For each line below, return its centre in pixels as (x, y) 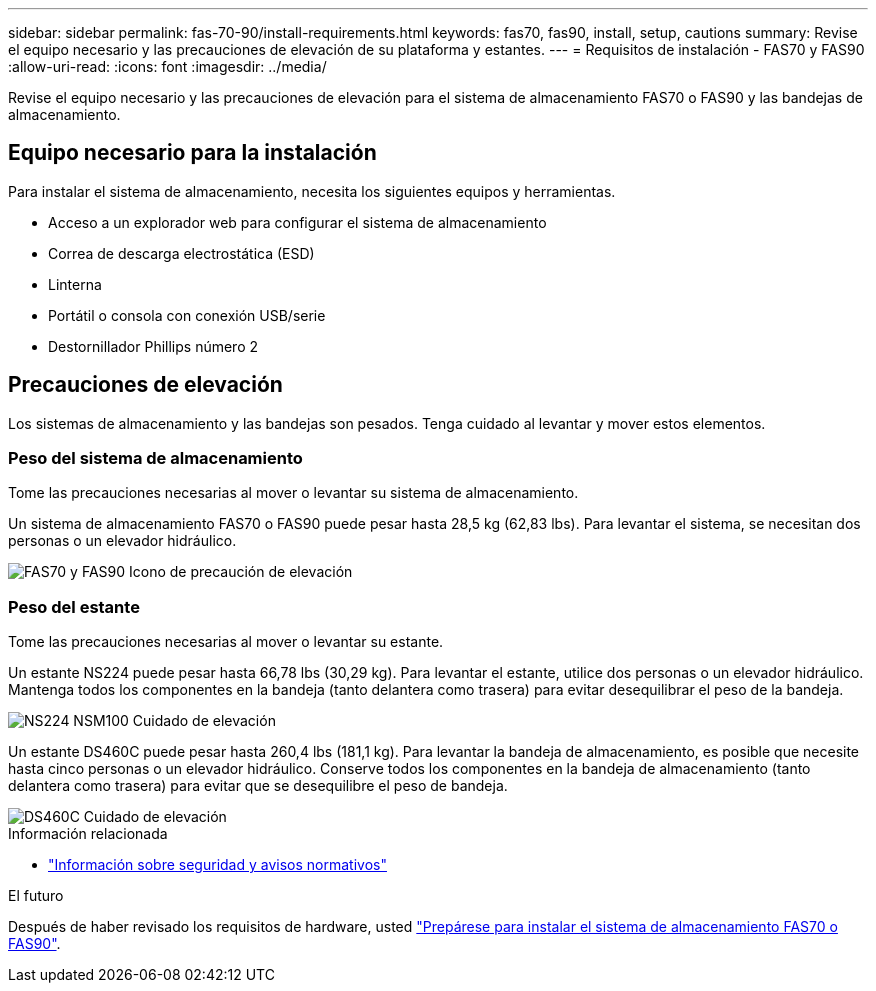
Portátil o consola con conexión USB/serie (187, 315)
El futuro (36, 896)
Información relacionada (88, 834)
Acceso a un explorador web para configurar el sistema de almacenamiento (297, 222)
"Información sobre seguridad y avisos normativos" (217, 865)
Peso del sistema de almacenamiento (155, 458)
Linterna (75, 284)
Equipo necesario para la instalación (192, 153)
